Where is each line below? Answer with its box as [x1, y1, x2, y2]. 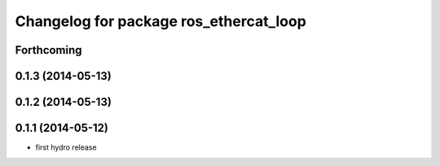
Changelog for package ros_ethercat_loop [15, 12, 307, 30]
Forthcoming [15, 43, 82, 57]
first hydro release [35, 142, 97, 152]
